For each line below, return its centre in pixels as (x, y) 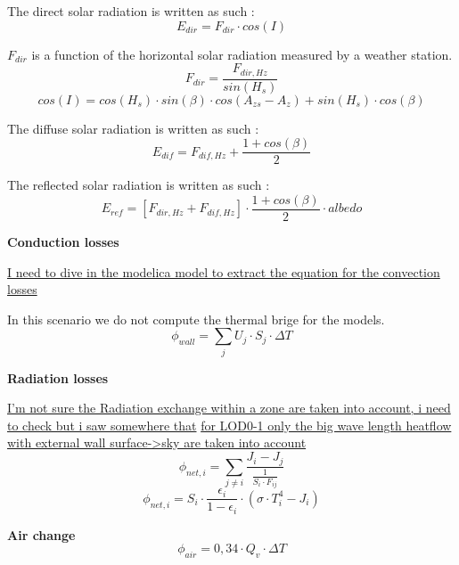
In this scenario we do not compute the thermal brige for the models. (196, 319)
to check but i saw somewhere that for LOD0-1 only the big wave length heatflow (229, 425)
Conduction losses (63, 241)
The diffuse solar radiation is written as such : (133, 128)
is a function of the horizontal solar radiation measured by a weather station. (242, 54)
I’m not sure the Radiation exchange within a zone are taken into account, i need (229, 408)
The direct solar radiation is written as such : (131, 11)
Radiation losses (58, 377)
